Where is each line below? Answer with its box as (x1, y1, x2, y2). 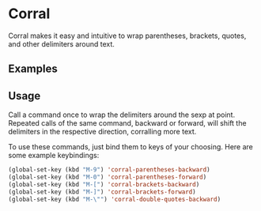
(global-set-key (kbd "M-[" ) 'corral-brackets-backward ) (8, 180, 200, 188)
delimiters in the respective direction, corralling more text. (8, 127, 197, 137)
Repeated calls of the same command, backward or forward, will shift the (8, 119, 247, 128)
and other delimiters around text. (8, 39, 115, 48)
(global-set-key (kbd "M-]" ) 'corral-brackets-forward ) (8, 187, 196, 196)
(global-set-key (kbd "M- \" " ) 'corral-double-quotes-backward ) (8, 195, 221, 203)
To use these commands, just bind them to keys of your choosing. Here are (8, 142, 253, 152)
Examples (8, 62, 58, 76)
